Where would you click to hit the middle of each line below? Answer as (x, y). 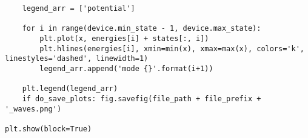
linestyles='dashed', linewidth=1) (77, 59)
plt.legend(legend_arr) (70, 89)
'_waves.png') (33, 109)
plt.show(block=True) (49, 129)
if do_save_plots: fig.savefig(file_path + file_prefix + (142, 99)
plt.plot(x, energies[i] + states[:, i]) (124, 38)
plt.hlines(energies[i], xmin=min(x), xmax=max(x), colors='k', (172, 49)
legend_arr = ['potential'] (79, 8)
